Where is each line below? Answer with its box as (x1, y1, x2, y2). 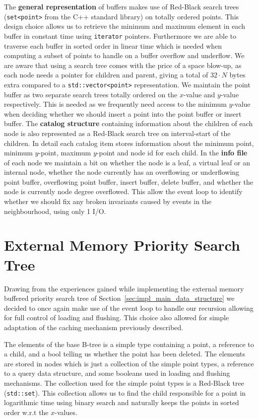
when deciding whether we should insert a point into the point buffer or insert (4, 108, 242, 119)
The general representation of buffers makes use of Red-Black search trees (4, 1, 239, 11)
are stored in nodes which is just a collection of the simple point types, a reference (4, 358, 254, 368)
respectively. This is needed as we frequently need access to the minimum (4, 99, 227, 109)
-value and (184, 89, 215, 99)
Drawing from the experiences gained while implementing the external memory (4, 283, 244, 293)
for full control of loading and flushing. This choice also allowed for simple (4, 312, 229, 323)
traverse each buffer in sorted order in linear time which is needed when (4, 40, 222, 51)
